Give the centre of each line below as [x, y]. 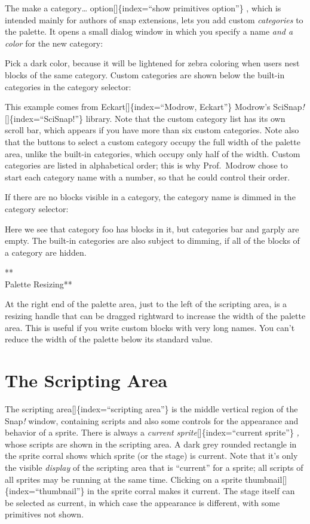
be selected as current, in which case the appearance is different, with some [142, 502]
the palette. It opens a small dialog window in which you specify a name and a [149, 31]
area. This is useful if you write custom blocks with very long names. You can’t [150, 327]
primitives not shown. [44, 514]
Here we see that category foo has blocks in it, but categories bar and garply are [152, 229]
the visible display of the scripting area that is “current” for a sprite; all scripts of [154, 467]
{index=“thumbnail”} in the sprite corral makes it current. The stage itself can [150, 491]
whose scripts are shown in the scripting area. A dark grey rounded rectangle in [151, 444]
